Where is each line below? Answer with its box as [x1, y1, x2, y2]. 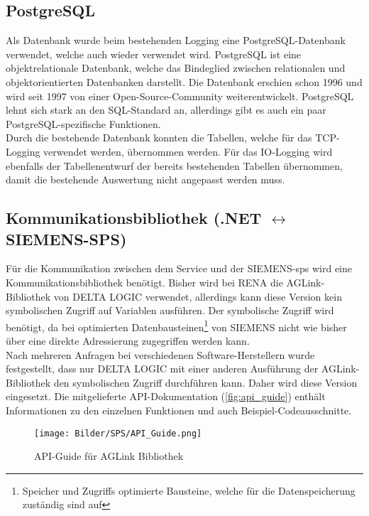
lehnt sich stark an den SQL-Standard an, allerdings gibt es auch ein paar [6, 102, 326, 117]
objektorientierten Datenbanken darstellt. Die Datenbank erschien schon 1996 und [6, 74, 363, 89]
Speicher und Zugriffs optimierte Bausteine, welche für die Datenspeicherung [22, 483, 356, 498]
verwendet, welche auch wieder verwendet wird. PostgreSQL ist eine [6, 46, 302, 61]
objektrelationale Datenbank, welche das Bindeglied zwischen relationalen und [6, 60, 346, 75]
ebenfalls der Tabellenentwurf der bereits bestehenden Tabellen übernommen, [6, 158, 343, 173]
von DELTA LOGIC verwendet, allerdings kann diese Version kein [53, 289, 342, 303]
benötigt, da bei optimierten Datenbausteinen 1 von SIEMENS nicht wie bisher [6, 317, 347, 334]
